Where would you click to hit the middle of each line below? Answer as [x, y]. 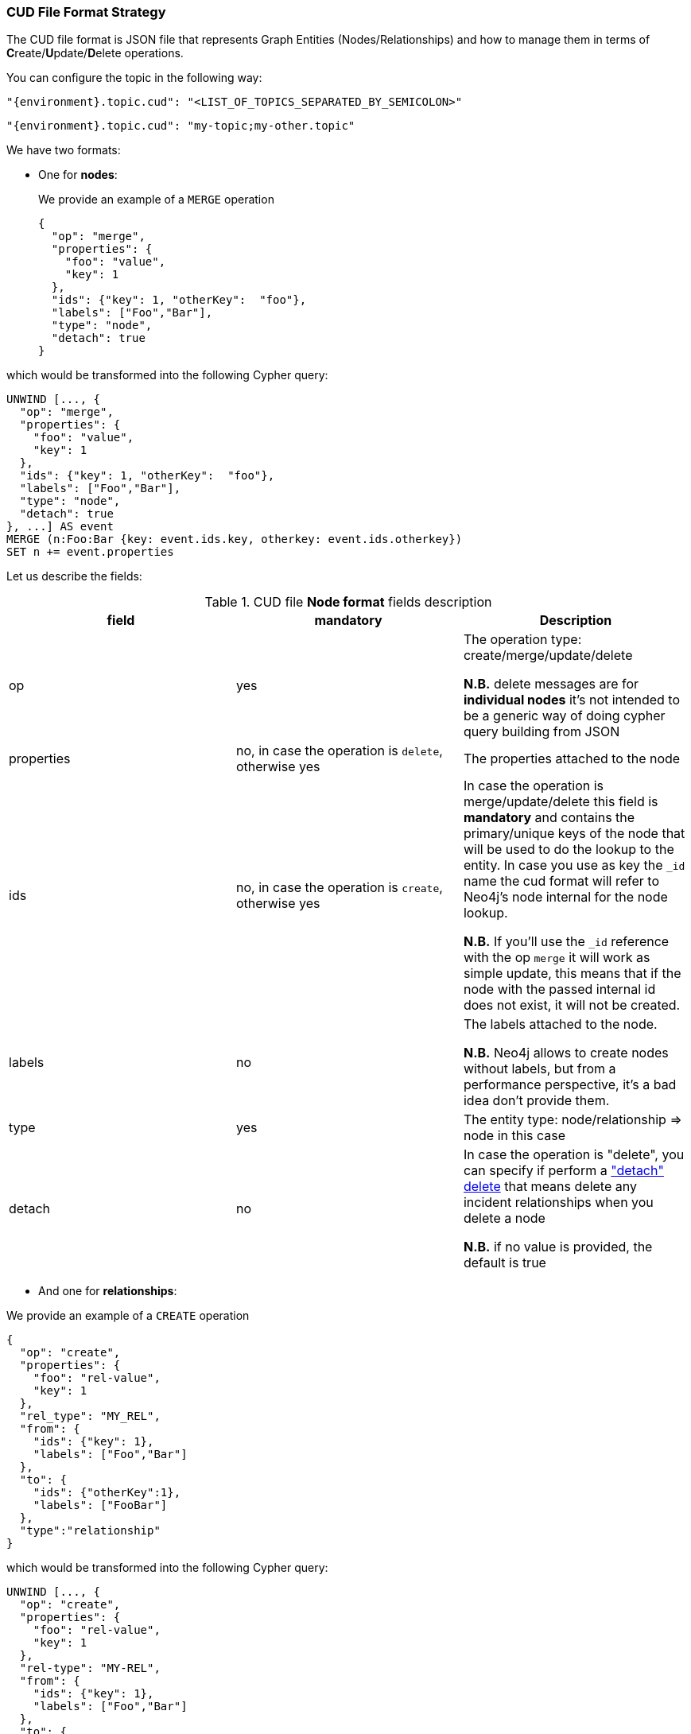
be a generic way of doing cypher [564, 716]
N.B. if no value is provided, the [558, 1247]
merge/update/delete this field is [561, 802]
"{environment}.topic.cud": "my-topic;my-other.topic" [181, 126]
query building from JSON [542, 732]
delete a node [504, 1218]
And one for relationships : [108, 1291]
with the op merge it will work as [557, 958]
